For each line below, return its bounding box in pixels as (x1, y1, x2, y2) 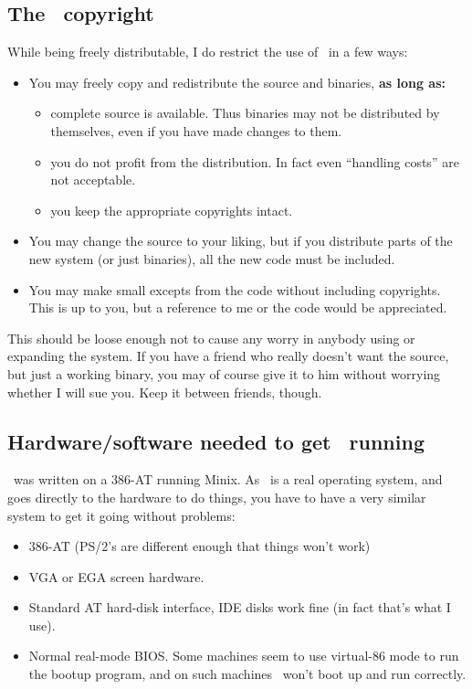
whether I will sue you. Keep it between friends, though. (7, 382, 322, 401)
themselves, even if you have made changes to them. (50, 121, 342, 140)
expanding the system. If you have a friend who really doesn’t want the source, (7, 346, 449, 366)
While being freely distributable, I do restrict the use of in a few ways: (7, 42, 408, 61)
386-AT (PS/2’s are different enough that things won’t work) (28, 536, 371, 556)
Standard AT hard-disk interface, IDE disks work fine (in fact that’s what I (28, 598, 451, 617)
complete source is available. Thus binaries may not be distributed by (50, 103, 440, 122)
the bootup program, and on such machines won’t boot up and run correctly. (28, 664, 467, 684)
